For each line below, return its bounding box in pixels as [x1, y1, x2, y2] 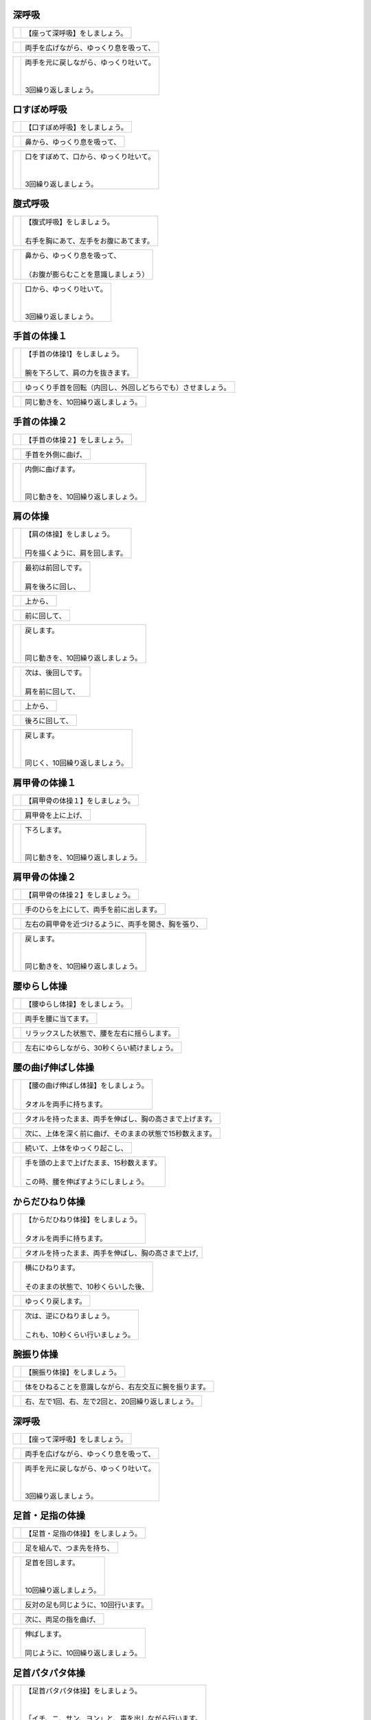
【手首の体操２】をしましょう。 [25, 435, 128, 444]
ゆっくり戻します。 [25, 1296, 87, 1306]
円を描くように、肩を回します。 [25, 548, 128, 558]
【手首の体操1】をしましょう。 [25, 350, 124, 359]
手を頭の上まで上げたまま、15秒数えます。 [25, 1158, 161, 1168]
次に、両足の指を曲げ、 [25, 1615, 100, 1624]
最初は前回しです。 [25, 563, 87, 572]
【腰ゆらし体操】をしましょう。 [25, 999, 128, 1009]
